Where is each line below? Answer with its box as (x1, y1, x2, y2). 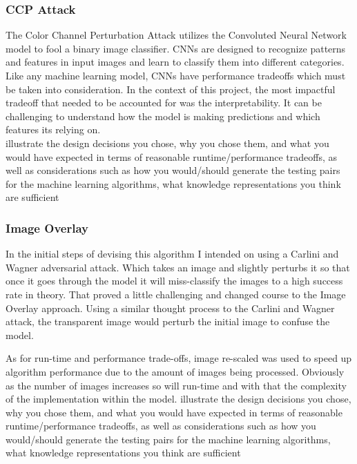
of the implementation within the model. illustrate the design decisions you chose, (6, 391, 351, 406)
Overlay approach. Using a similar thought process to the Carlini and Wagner (6, 300, 335, 315)
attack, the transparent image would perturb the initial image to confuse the (6, 314, 330, 329)
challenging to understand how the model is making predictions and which (6, 108, 320, 123)
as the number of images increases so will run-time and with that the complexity (6, 378, 347, 392)
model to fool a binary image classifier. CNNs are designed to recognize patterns (6, 41, 346, 55)
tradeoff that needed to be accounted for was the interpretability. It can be (6, 95, 322, 110)
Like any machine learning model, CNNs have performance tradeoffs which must (6, 68, 346, 82)
